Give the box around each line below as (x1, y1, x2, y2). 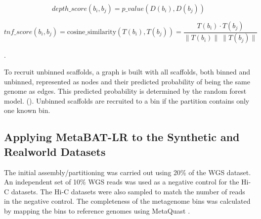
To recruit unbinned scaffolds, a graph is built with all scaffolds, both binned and (4, 67, 250, 77)
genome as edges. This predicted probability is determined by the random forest (4, 86, 247, 96)
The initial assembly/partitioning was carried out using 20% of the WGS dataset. (4, 167, 251, 177)
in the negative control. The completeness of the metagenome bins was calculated (4, 196, 251, 206)
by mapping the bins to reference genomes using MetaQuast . (4, 206, 190, 216)
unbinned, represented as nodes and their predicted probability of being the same (4, 76, 250, 86)
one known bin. (4, 105, 50, 115)
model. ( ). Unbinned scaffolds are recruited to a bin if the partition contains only (4, 95, 250, 106)
